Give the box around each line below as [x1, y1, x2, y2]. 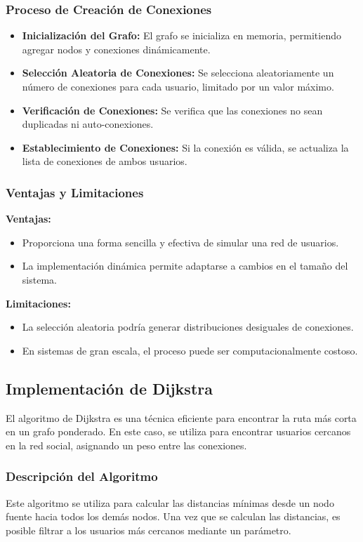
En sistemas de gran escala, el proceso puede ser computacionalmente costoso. [22, 343, 358, 357]
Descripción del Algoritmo [6, 468, 158, 485]
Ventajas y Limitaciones [6, 183, 144, 201]
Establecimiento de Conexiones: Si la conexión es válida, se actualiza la [22, 140, 349, 154]
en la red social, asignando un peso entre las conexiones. [6, 437, 247, 452]
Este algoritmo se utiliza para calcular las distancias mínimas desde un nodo [6, 495, 334, 510]
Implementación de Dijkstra [6, 377, 213, 399]
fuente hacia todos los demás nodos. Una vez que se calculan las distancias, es [6, 509, 341, 524]
